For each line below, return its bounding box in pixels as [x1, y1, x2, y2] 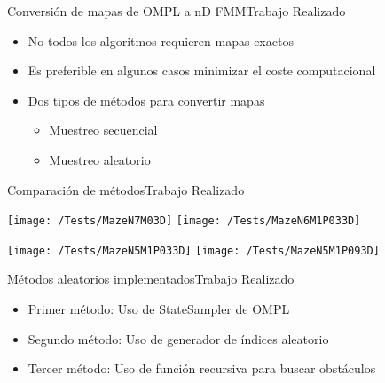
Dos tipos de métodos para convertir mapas [27, 90, 265, 109]
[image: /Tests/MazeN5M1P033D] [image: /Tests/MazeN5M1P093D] [7, 244, 380, 257]
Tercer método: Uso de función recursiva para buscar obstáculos [27, 359, 376, 378]
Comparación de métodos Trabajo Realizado [7, 180, 245, 199]
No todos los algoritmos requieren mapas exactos [27, 31, 294, 50]
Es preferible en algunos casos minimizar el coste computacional [27, 61, 376, 80]
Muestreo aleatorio [49, 150, 151, 168]
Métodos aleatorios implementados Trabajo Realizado [7, 270, 295, 288]
